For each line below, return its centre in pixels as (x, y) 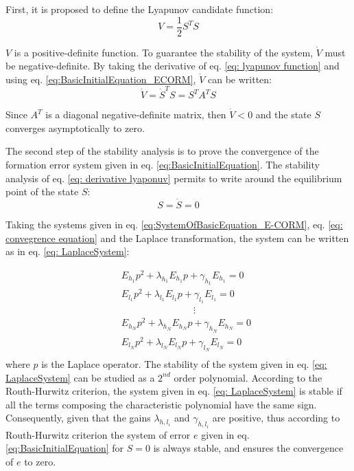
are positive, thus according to (276, 418)
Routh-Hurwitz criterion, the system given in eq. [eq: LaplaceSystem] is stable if (174, 391)
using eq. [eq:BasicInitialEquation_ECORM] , (101, 79)
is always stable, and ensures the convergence (248, 448)
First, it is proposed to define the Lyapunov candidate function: (140, 9)
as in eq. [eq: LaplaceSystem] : (68, 251)
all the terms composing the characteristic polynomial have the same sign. (161, 404)
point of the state (42, 191)
